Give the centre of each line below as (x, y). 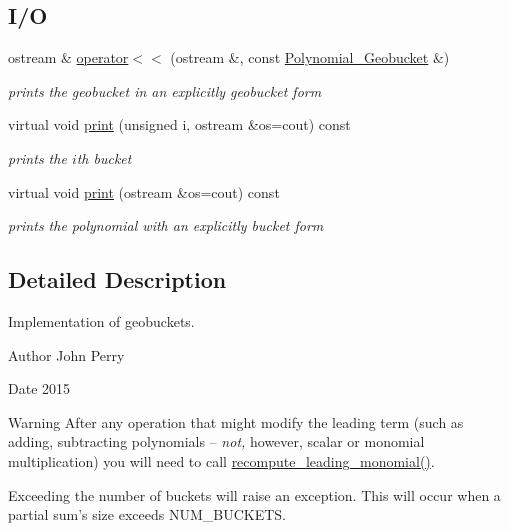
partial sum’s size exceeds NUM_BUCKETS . (147, 514)
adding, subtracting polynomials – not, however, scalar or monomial (216, 441)
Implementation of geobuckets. (101, 320)
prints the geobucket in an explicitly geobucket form (165, 90)
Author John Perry (66, 354)
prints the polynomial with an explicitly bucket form (166, 225)
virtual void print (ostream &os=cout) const (144, 191)
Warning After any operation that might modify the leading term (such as (236, 421)
